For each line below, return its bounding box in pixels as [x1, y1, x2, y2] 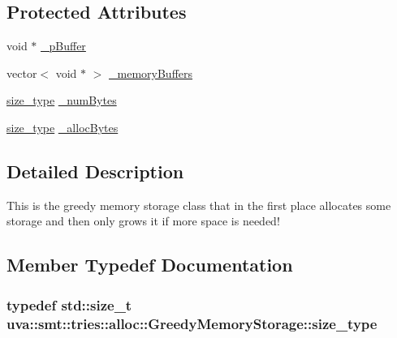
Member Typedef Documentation [6, 252, 293, 277]
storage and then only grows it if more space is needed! [6, 212, 280, 229]
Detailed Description [6, 158, 184, 183]
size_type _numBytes [6, 92, 117, 109]
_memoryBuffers [109, 64, 193, 81]
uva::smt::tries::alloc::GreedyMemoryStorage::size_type [6, 313, 378, 333]
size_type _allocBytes [6, 118, 119, 135]
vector [6, 64, 37, 81]
